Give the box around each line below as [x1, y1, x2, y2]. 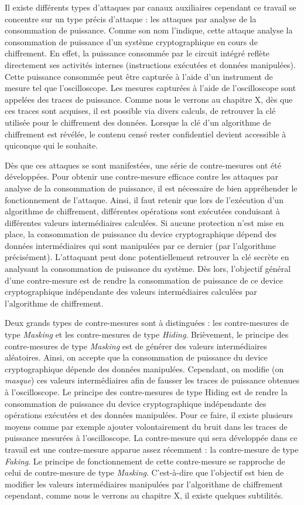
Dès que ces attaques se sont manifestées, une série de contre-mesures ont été [5, 159, 281, 171]
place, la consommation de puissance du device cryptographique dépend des [5, 228, 276, 240]
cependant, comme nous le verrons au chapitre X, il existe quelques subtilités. [5, 489, 283, 501]
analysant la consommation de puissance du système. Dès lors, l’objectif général [5, 262, 291, 275]
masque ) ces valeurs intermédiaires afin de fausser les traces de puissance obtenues [5, 374, 299, 386]
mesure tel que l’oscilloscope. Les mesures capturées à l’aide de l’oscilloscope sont [5, 82, 296, 94]
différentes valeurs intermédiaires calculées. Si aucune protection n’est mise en [5, 216, 284, 228]
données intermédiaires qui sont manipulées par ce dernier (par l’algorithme [5, 239, 276, 251]
